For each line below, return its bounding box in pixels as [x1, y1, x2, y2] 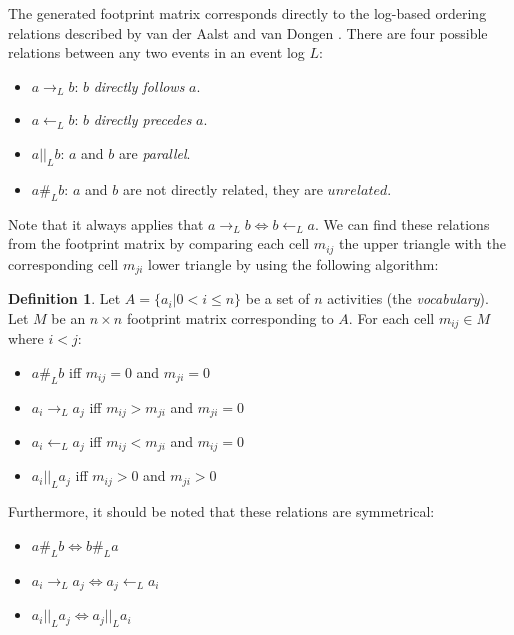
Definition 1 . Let [8, 288, 121, 309]
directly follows [93, 75, 185, 96]
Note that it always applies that [8, 213, 204, 234]
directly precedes [93, 109, 192, 130]
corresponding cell [8, 253, 119, 274]
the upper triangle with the [339, 233, 506, 254]
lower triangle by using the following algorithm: [148, 253, 439, 274]
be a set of [245, 288, 310, 309]
